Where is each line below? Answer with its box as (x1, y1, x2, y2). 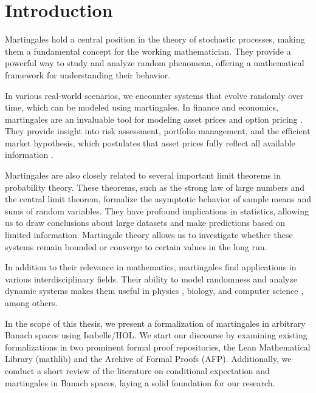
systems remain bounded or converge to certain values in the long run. (5, 240, 267, 253)
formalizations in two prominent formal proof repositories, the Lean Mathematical (5, 340, 311, 353)
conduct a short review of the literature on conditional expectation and (5, 364, 270, 377)
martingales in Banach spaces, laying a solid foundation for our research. (5, 376, 275, 389)
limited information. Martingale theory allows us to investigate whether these (5, 228, 293, 241)
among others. (5, 296, 58, 309)
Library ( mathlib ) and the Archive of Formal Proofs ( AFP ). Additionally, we (5, 352, 292, 365)
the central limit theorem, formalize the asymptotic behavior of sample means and (5, 193, 311, 205)
